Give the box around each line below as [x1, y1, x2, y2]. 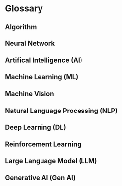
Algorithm [5, 23, 37, 31]
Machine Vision [5, 90, 54, 98]
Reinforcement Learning [5, 140, 81, 149]
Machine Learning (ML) [5, 73, 79, 81]
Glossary [5, 3, 43, 14]
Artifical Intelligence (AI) [5, 56, 82, 65]
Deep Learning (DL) [5, 123, 66, 131]
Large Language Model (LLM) [5, 156, 97, 165]
